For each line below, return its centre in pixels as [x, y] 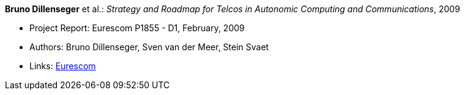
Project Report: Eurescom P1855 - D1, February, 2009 [137, 28]
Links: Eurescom [63, 66]
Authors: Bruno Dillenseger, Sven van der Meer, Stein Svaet [149, 47]
